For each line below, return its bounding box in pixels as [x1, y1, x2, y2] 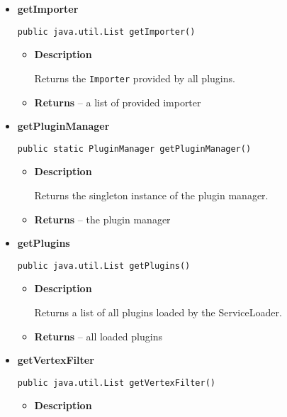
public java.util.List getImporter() [17, 26, 196, 37]
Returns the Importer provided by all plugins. [34, 70, 235, 85]
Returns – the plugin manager [34, 211, 171, 226]
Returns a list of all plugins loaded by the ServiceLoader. [34, 304, 282, 319]
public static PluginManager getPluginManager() [17, 143, 252, 154]
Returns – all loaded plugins [34, 328, 162, 343]
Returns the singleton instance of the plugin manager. [34, 187, 269, 202]
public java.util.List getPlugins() [17, 260, 191, 271]
